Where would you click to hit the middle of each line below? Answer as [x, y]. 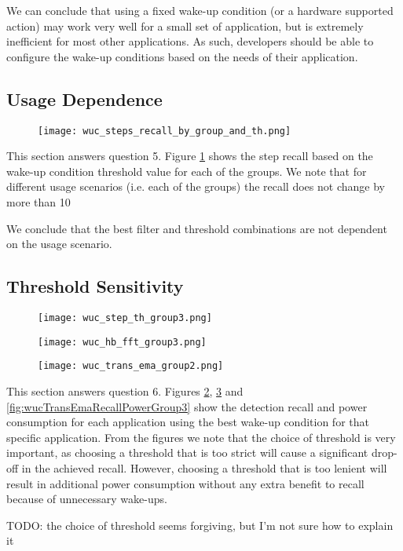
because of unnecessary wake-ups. [87, 499]
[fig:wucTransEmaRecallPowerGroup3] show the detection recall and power [187, 406]
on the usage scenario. [59, 244]
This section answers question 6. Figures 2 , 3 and [125, 390]
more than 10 [38, 202]
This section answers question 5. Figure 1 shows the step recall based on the [190, 156]
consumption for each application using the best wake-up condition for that [188, 422]
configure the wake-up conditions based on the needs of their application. [182, 56]
